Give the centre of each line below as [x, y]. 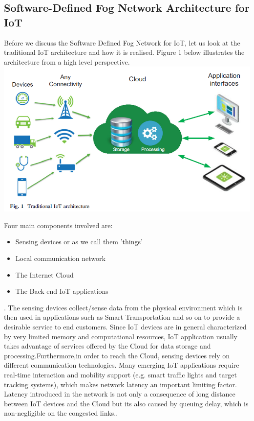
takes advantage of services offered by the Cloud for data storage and [107, 346]
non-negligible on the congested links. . [61, 413]
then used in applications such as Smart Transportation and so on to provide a [122, 317]
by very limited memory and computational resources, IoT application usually [121, 336]
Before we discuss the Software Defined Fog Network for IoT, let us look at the [122, 42]
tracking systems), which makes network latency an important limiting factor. [120, 384]
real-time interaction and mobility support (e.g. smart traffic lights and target [120, 374]
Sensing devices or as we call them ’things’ [79, 242]
